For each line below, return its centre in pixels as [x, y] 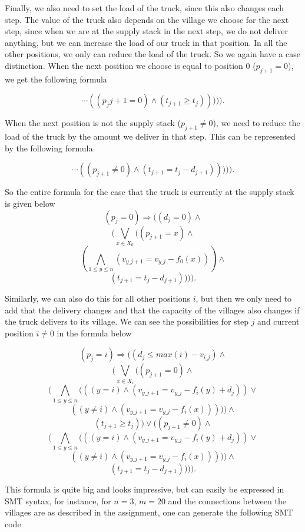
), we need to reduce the [256, 123]
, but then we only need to [244, 298]
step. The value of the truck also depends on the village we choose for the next [147, 19]
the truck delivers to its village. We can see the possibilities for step [127, 321]
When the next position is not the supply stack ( [93, 123]
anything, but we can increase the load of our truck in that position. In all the [146, 42]
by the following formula [49, 148]
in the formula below [94, 333]
